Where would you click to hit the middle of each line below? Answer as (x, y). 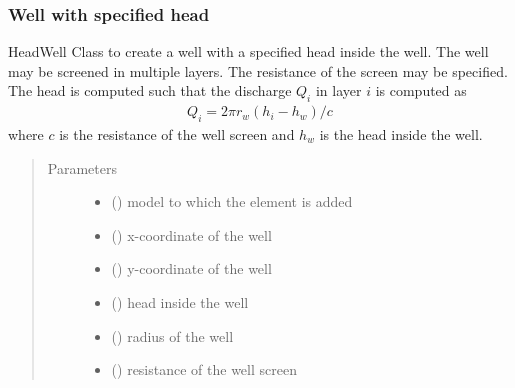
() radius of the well (172, 335)
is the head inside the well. (401, 134)
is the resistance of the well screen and (177, 134)
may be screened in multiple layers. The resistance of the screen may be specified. (258, 70)
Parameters (82, 167)
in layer (338, 90)
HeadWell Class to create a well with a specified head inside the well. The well (248, 51)
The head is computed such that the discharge (150, 90)
